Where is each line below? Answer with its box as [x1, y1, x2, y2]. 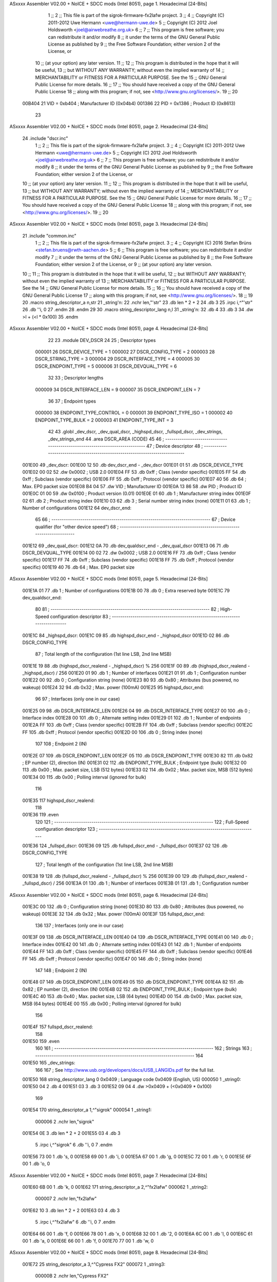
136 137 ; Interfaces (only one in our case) [35, 923, 124, 929]
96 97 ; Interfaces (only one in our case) [35, 696, 120, 702]
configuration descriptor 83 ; [50, 613, 111, 619]
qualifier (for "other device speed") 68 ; [35, 524, 119, 530]
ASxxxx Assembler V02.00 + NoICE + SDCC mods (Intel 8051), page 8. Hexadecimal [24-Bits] [9, 1249, 208, 1256]
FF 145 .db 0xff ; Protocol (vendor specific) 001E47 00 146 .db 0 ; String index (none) [22, 955, 203, 962]
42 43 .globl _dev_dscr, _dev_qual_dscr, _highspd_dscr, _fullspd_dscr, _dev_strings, [48, 429, 223, 435]
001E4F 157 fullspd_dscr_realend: [22, 1024, 93, 1030]
